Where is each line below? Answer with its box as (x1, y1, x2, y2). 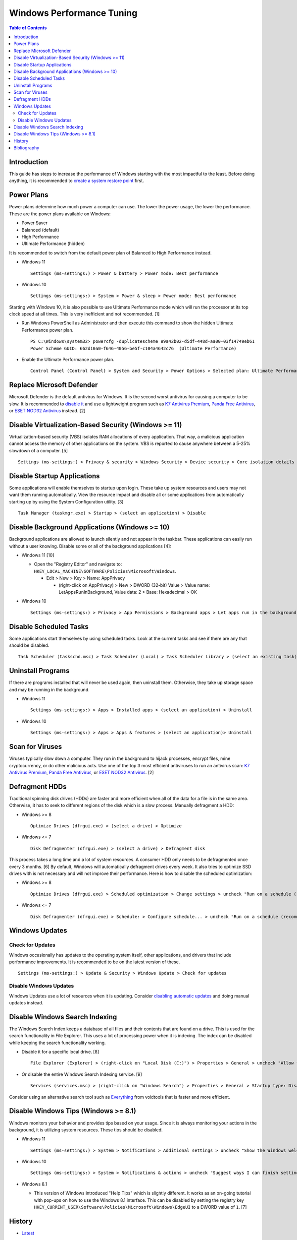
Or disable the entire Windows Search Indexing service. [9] (21, 1071, 142, 1077)
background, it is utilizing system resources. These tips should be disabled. (9, 1126, 163, 1133)
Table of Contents (9, 25, 47, 31)
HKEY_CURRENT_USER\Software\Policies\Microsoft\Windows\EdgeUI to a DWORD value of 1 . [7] (34, 1204, 247, 1210)
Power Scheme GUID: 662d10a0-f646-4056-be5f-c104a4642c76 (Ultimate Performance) (30, 345, 237, 351)
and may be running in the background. (9, 686, 90, 692)
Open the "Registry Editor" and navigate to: (34, 561, 122, 567)
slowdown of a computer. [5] (9, 447, 68, 453)
